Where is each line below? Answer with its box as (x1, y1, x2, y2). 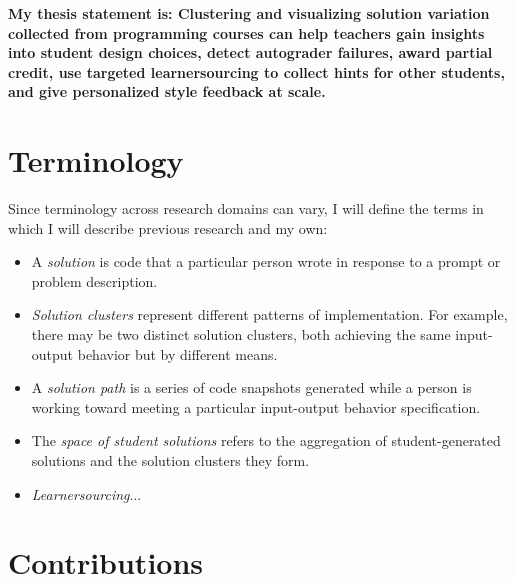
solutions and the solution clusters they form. (31, 450, 310, 471)
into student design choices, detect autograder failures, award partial (8, 42, 493, 63)
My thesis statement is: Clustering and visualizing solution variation (8, 3, 490, 23)
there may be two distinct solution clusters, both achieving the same (31, 324, 451, 345)
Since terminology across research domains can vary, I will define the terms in (8, 198, 484, 219)
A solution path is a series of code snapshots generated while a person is (31, 377, 472, 398)
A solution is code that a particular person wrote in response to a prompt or (31, 251, 501, 272)
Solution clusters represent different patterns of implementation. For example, (31, 304, 508, 325)
